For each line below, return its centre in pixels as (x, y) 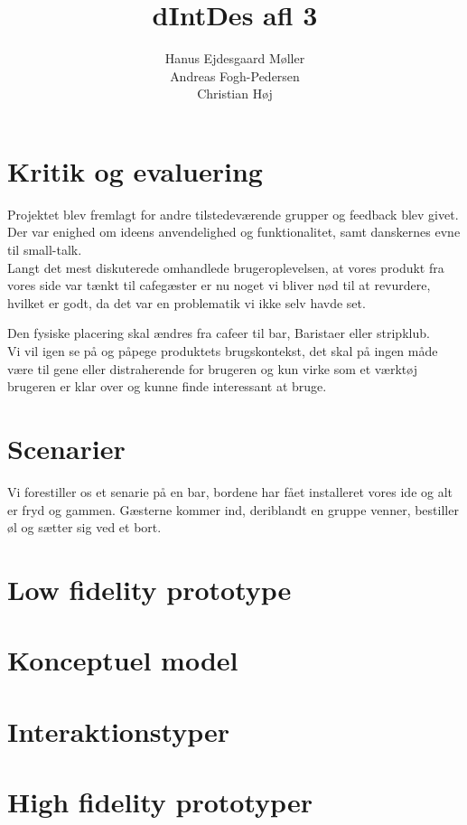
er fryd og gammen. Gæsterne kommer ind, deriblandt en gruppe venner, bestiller (233, 509)
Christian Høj (235, 94)
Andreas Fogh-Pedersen (235, 75)
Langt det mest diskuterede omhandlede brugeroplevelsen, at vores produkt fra (226, 267)
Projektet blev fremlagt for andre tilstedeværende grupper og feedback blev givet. (233, 214)
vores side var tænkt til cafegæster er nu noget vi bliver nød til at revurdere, (219, 285)
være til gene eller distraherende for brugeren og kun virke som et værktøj (212, 368)
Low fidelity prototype (149, 589)
